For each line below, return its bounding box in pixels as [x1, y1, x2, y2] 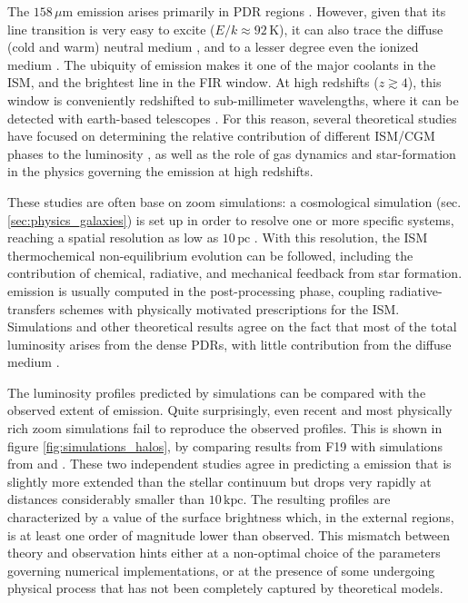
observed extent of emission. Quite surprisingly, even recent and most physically [7, 400, 453, 420]
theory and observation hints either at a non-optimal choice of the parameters [7, 543, 441, 562]
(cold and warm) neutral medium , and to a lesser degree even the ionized [7, 37, 419, 56]
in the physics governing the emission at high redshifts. [7, 162, 314, 181]
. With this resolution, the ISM [254, 228, 428, 247]
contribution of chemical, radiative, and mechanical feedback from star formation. [7, 263, 463, 282]
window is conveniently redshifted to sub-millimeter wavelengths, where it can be [7, 90, 459, 109]
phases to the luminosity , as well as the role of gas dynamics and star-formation [7, 143, 456, 163]
